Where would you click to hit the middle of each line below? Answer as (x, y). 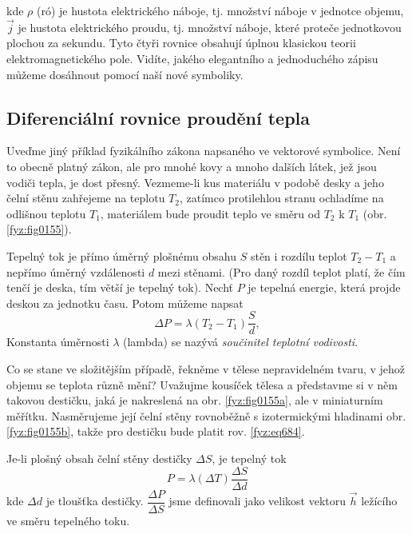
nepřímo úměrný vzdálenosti (76, 271)
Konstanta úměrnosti (58, 342)
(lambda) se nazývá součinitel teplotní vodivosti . (241, 342)
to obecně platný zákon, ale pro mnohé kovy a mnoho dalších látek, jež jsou (192, 166)
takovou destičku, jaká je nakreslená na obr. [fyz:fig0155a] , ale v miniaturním (195, 400)
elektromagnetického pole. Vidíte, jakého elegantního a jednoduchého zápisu (192, 58)
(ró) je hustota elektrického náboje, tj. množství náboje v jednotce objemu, (220, 10)
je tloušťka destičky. (95, 501)
